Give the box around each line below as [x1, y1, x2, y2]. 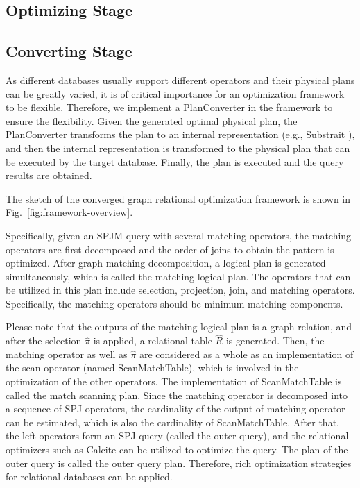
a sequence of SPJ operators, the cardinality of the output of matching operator [6, 401, 345, 416]
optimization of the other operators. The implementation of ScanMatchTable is [6, 374, 342, 389]
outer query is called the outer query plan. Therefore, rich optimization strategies [6, 455, 352, 470]
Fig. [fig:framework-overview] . [6, 205, 133, 219]
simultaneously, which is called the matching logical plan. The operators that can [6, 269, 351, 283]
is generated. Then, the [225, 333, 325, 348]
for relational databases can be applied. [6, 469, 173, 484]
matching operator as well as [6, 346, 128, 361]
